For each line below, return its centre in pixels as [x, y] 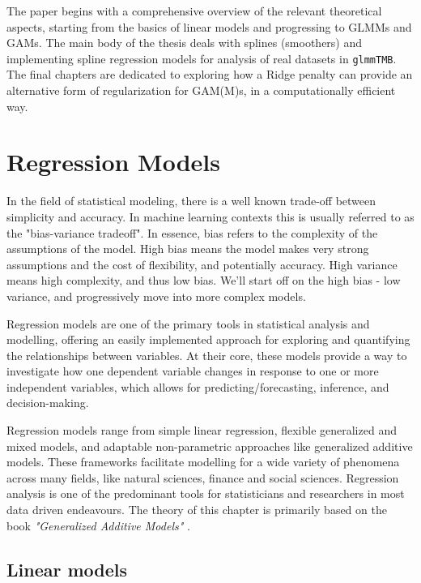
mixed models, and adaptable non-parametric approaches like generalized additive [210, 446]
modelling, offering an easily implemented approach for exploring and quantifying [208, 339]
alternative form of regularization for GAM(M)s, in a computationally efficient [201, 90]
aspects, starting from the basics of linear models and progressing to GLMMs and [209, 26]
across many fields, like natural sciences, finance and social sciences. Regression [203, 477]
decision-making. [48, 403]
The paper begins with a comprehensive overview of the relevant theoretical [194, 11]
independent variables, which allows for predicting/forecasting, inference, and [198, 386]
